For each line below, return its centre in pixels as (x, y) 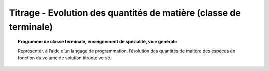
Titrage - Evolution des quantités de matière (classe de (125, 13)
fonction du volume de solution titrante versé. (65, 58)
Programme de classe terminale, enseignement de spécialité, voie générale (98, 42)
